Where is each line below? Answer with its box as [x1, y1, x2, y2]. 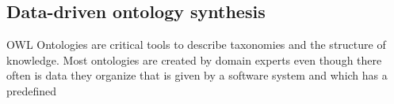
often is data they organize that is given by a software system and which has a [6, 67, 388, 84]
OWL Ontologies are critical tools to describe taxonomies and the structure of [6, 36, 386, 53]
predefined [6, 82, 57, 98]
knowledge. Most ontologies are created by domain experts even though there [6, 51, 382, 68]
